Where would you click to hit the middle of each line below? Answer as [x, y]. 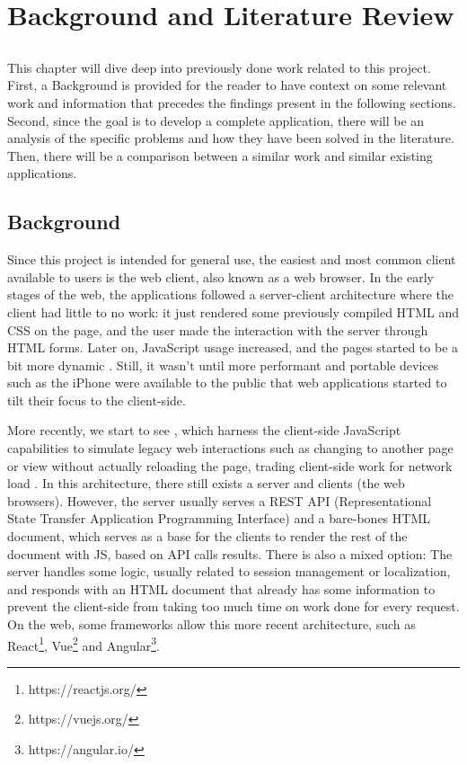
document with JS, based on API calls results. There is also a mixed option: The [230, 553]
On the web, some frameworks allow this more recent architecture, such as [211, 624]
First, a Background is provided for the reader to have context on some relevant [227, 85]
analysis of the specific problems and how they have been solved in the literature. [231, 138]
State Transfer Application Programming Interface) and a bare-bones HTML [219, 518]
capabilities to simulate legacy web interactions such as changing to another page [230, 448]
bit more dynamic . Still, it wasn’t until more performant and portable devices [223, 365]
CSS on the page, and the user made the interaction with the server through [218, 329]
